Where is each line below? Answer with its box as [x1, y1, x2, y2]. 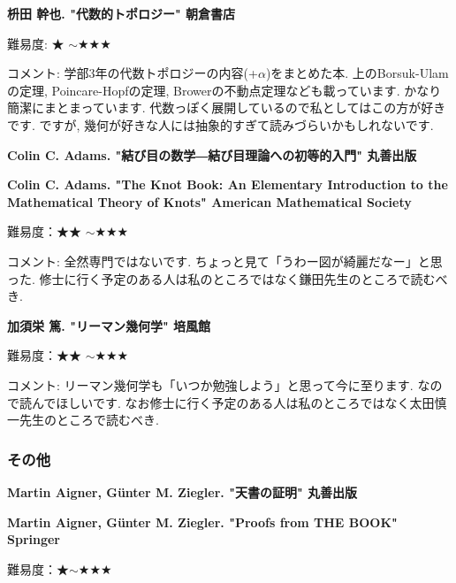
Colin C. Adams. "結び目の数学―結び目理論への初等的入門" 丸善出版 [7, 145, 417, 164]
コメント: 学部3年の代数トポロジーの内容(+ [7, 64, 258, 82]
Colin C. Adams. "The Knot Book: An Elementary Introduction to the [7, 175, 448, 194]
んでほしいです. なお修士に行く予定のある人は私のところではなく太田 [31, 393, 435, 411]
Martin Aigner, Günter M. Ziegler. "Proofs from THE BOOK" [7, 512, 398, 531]
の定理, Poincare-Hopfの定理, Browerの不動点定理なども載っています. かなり [7, 81, 442, 99]
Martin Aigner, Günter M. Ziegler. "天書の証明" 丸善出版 [7, 482, 357, 501]
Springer [7, 530, 61, 548]
